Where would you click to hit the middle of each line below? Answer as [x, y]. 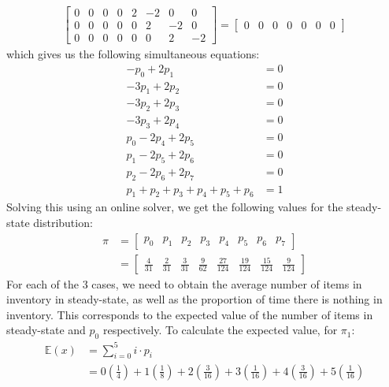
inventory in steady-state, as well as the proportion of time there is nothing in [194, 299]
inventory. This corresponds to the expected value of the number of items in [190, 314]
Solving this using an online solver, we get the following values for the [175, 207]
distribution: [63, 222]
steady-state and [46, 330]
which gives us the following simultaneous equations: [133, 54]
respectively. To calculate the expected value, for [220, 330]
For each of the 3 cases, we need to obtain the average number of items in [184, 283]
